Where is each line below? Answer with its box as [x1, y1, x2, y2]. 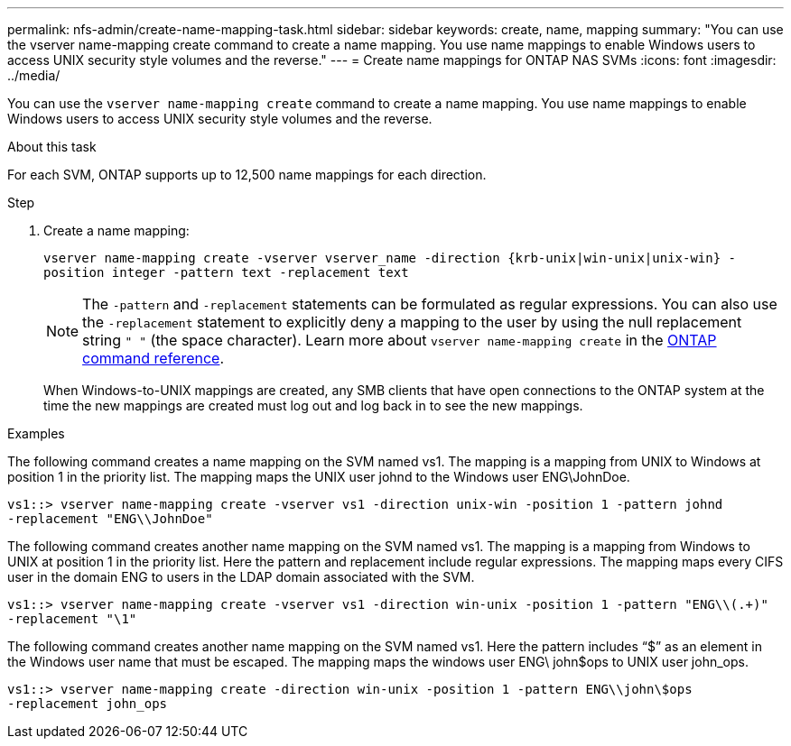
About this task [7, 139, 97, 154]
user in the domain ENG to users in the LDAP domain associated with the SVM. [7, 569, 475, 585]
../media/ [7, 68, 60, 83]
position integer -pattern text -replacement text [43, 265, 409, 280]
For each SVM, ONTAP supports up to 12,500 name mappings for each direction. [7, 167, 487, 182]
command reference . [82, 349, 225, 367]
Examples [7, 426, 65, 441]
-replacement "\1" [7, 612, 137, 626]
